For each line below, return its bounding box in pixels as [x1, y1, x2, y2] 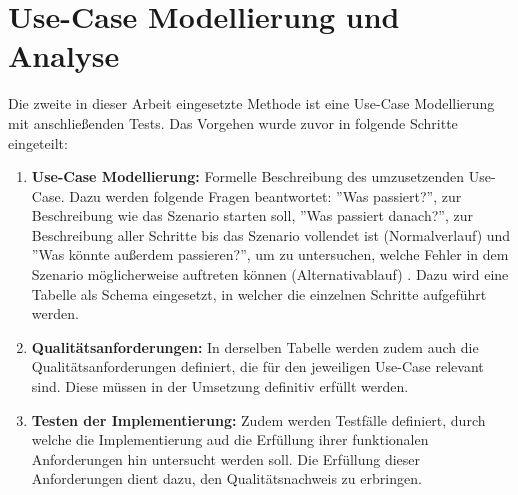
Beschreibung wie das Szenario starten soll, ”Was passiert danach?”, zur [31, 205, 473, 226]
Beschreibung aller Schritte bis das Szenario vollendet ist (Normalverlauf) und [31, 224, 511, 245]
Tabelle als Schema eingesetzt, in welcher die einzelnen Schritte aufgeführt [31, 283, 487, 304]
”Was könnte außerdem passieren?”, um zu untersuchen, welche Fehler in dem [31, 244, 509, 265]
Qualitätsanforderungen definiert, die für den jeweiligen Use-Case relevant [31, 356, 484, 377]
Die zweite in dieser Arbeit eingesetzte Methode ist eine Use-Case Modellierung [8, 93, 495, 114]
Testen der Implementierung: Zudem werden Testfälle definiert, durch [31, 409, 486, 430]
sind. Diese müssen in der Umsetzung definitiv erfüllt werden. [31, 376, 409, 397]
